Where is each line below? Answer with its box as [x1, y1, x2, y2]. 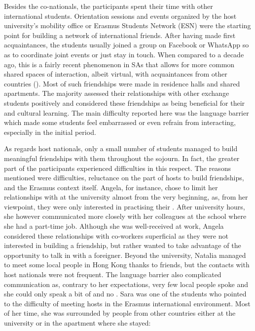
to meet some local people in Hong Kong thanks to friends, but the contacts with [4, 259, 250, 270]
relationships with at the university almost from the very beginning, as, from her [4, 192, 248, 202]
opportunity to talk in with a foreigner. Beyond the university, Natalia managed [4, 249, 246, 260]
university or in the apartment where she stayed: [4, 318, 151, 328]
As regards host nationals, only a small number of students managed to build [4, 143, 238, 154]
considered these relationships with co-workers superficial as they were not [4, 230, 228, 241]
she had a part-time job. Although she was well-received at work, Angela [4, 221, 224, 231]
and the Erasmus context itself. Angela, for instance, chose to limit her [4, 182, 218, 192]
